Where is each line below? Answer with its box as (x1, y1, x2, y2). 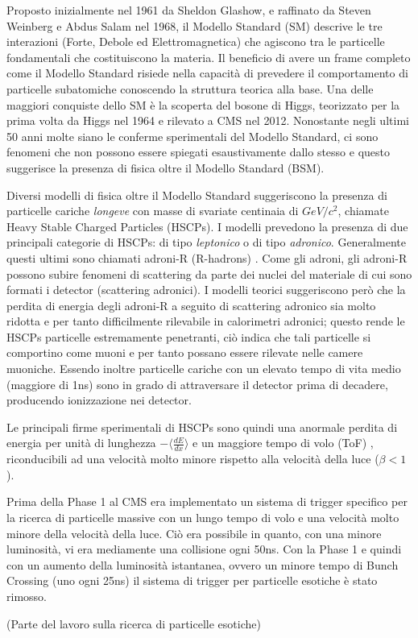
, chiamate (337, 202, 389, 219)
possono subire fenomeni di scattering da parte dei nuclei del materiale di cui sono (6, 265, 412, 282)
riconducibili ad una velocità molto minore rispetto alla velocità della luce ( (6, 450, 379, 467)
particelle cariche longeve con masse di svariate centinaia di (6, 202, 299, 219)
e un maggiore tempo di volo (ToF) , (192, 434, 374, 451)
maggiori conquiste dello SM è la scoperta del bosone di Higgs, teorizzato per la (6, 96, 400, 113)
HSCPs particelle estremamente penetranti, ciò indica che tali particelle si (6, 328, 371, 345)
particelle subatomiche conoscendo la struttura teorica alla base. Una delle (6, 80, 374, 97)
